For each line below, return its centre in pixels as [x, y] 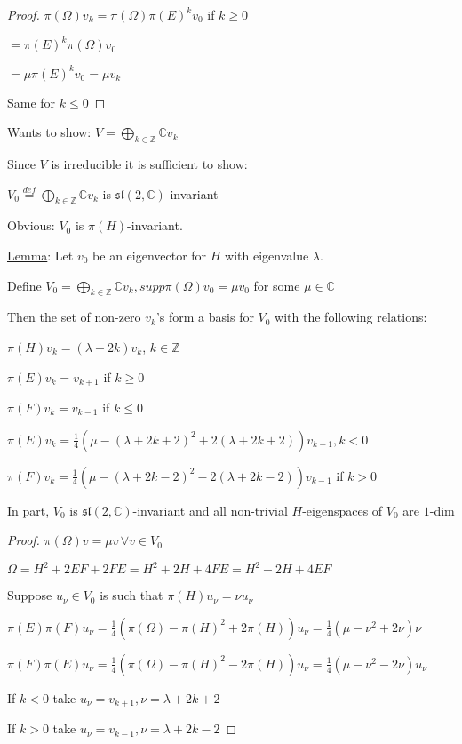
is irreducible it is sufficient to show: [149, 163]
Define [24, 285]
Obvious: [31, 225]
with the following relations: [351, 317]
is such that [131, 595]
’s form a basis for [205, 317]
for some [277, 285]
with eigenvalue [267, 255]
